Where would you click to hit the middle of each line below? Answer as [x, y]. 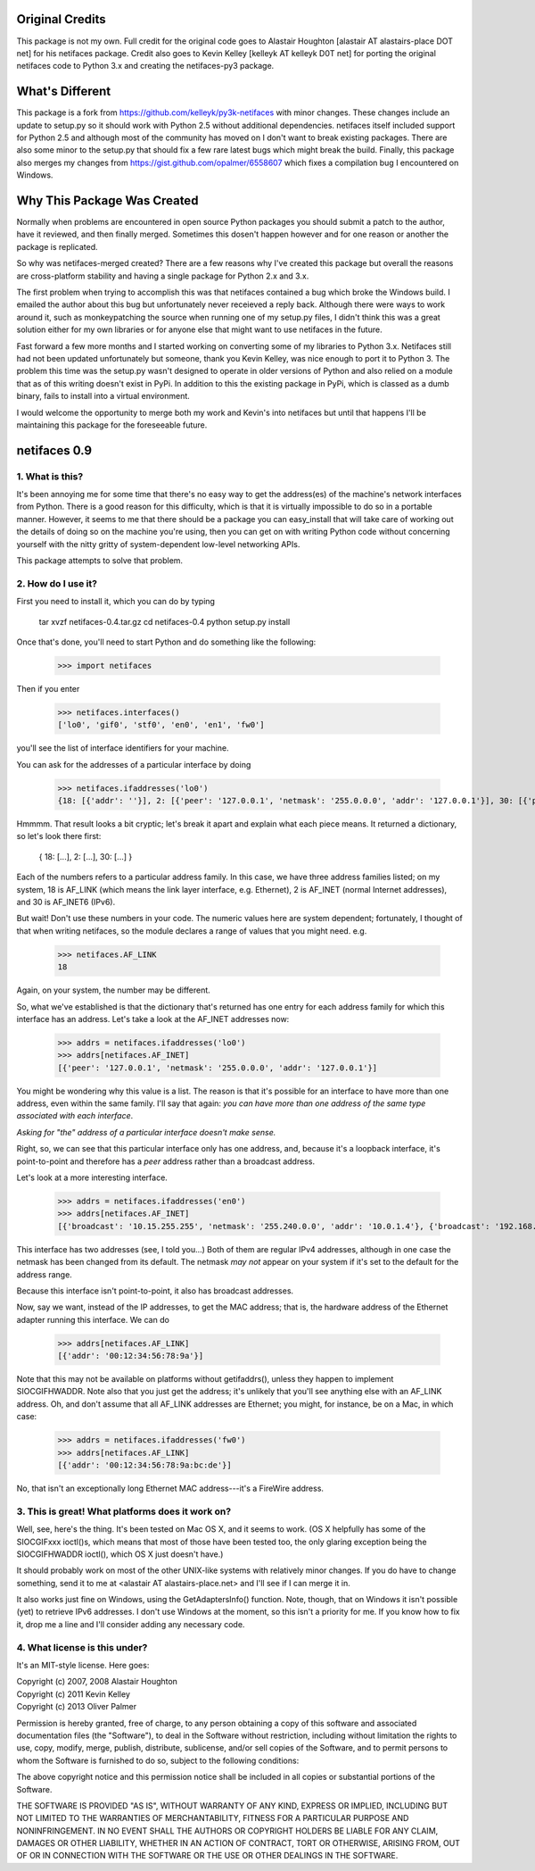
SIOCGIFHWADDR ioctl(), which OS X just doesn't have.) [120, 1554]
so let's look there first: [59, 836]
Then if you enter [48, 688]
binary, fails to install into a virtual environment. [103, 396]
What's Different [64, 91]
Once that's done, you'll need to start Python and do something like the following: [166, 642]
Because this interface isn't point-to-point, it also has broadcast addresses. [155, 1291]
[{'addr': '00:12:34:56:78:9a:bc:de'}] [144, 1465]
